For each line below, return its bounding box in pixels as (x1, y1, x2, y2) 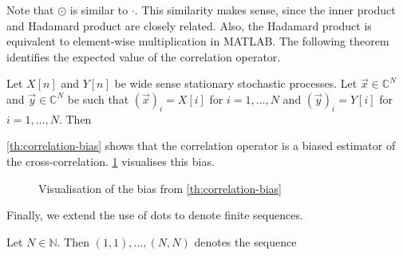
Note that (6, 2, 54, 18)
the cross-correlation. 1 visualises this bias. (6, 152, 215, 169)
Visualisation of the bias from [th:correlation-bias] (38, 179, 282, 196)
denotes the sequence (194, 233, 297, 250)
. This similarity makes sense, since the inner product (134, 2, 396, 18)
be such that (67, 90, 129, 107)
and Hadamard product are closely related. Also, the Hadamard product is (6, 17, 372, 33)
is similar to (69, 2, 128, 18)
